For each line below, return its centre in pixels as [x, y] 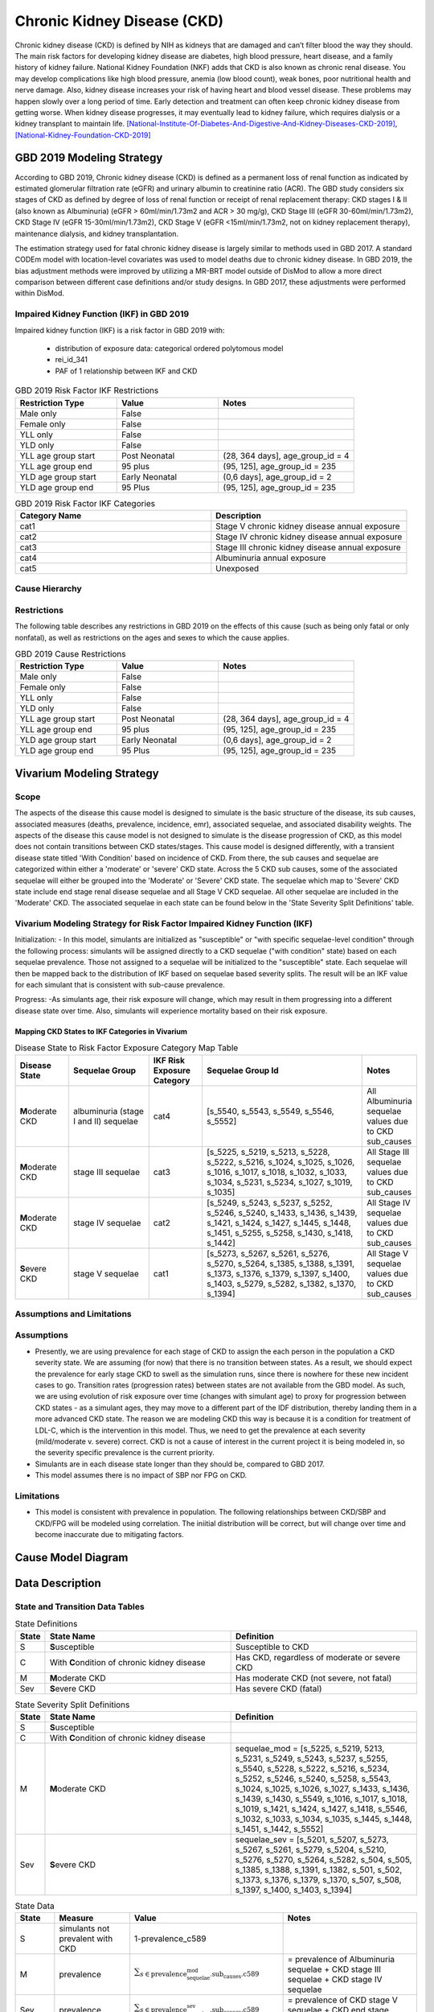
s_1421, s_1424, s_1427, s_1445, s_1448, [278, 1222]
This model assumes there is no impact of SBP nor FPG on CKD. [141, 1475]
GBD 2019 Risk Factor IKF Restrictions [87, 390]
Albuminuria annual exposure [271, 558]
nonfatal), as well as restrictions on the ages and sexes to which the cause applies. [152, 637]
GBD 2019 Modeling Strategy [89, 158]
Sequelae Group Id [242, 1070]
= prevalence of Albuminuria [341, 1960]
